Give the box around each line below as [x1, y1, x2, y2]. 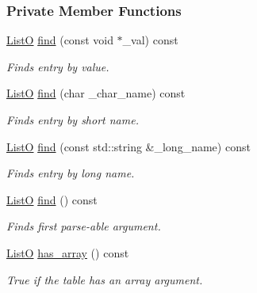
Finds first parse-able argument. [6, 218, 161, 234]
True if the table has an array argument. [6, 271, 203, 287]
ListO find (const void [6, 32, 113, 48]
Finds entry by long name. [6, 165, 135, 181]
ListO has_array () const [6, 244, 129, 261]
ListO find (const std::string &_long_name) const [6, 138, 251, 154]
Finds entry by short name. [6, 112, 139, 127]
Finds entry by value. [6, 58, 109, 74]
